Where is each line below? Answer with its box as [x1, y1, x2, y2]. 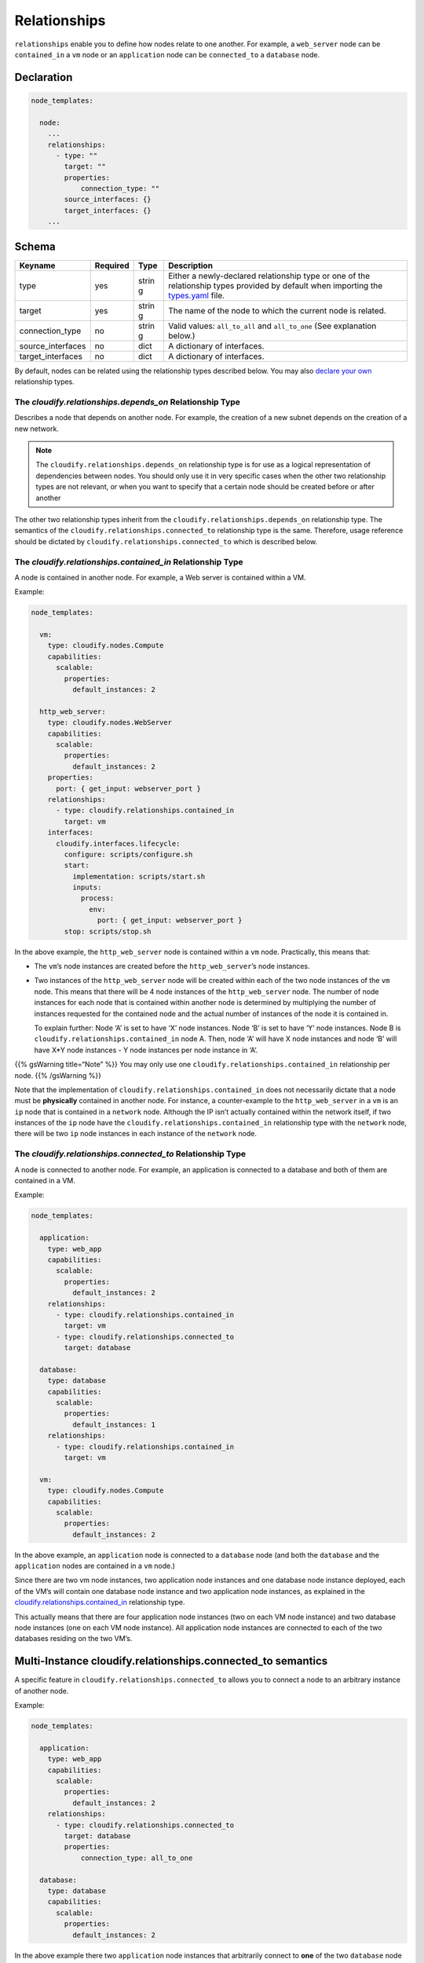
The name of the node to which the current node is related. [167, 305, 386, 316]
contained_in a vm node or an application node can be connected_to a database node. [14, 49, 320, 59]
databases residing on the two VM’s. [14, 1634, 133, 1643]
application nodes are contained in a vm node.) [14, 1561, 176, 1570]
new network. [14, 424, 59, 433]
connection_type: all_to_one [80, 1853, 193, 1862]
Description [167, 260, 214, 271]
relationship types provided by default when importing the [167, 280, 383, 291]
